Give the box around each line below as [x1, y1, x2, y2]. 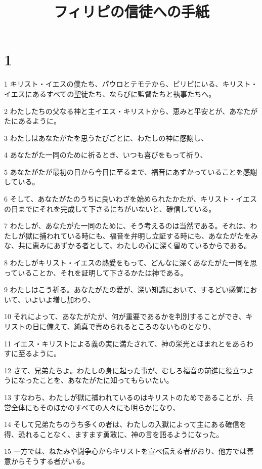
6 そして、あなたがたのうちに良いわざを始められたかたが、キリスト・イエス [4, 193, 257, 204]
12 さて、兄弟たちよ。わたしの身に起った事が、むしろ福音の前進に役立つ [4, 365, 247, 375]
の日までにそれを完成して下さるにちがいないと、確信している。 [4, 203, 216, 214]
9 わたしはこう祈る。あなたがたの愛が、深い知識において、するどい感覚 [4, 284, 243, 295]
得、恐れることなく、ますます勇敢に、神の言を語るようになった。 [4, 428, 224, 439]
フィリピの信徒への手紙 [54, 1, 209, 22]
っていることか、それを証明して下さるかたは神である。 [4, 267, 188, 278]
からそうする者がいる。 [11, 455, 89, 466]
